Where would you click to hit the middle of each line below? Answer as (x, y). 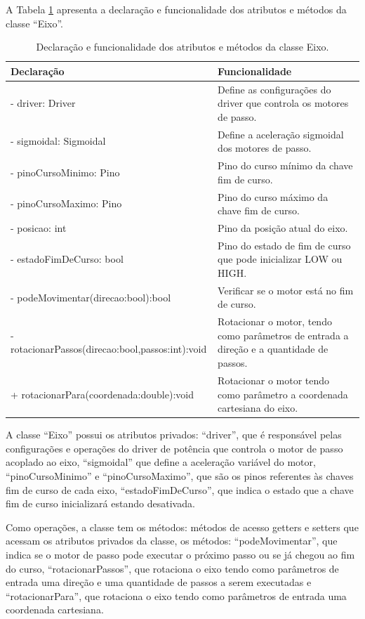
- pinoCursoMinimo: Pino (65, 172)
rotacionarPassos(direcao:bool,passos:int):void (109, 349)
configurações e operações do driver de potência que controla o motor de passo (174, 448)
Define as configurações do (274, 89)
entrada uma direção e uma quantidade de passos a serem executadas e (159, 582)
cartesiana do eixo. (258, 408)
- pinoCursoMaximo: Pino (66, 203)
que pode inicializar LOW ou (280, 259)
